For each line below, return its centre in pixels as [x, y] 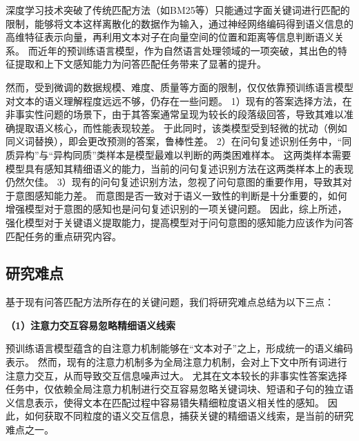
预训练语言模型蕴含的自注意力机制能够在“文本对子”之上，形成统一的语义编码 [179, 348]
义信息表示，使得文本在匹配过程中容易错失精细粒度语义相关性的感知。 [165, 402]
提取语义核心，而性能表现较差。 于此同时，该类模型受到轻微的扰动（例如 [181, 127]
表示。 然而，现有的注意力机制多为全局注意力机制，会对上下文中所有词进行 [176, 362]
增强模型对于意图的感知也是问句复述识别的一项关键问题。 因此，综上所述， [176, 209]
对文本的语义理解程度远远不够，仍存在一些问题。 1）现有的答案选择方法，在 [179, 100]
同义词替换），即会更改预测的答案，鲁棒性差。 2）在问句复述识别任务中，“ [174, 141]
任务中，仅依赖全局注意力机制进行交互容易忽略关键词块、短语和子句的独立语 [179, 389]
